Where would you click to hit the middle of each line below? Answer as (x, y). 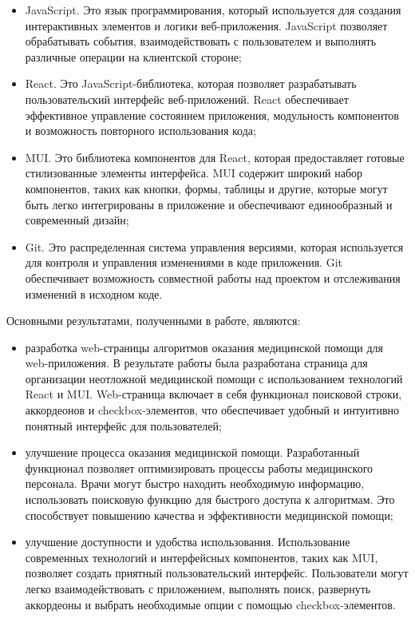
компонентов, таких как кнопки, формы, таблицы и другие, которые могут (206, 188)
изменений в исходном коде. (94, 293)
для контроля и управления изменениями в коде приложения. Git (184, 262)
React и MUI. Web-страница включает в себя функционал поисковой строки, (213, 394)
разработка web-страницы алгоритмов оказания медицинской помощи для (204, 347)
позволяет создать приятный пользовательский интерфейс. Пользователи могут (217, 573)
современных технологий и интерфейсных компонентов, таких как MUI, (202, 557)
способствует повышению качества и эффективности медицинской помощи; (209, 515)
